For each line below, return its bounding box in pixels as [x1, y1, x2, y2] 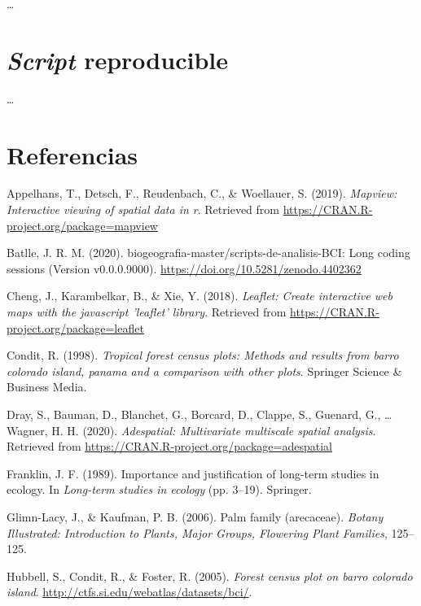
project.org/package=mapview [7, 216, 158, 233]
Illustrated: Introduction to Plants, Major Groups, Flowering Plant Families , [7, 524, 388, 541]
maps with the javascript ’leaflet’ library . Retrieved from [7, 303, 287, 320]
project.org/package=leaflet [7, 319, 144, 336]
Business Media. [7, 378, 87, 395]
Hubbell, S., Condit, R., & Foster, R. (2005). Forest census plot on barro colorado [7, 567, 413, 584]
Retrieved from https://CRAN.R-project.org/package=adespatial [7, 438, 332, 455]
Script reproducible [7, 42, 228, 76]
